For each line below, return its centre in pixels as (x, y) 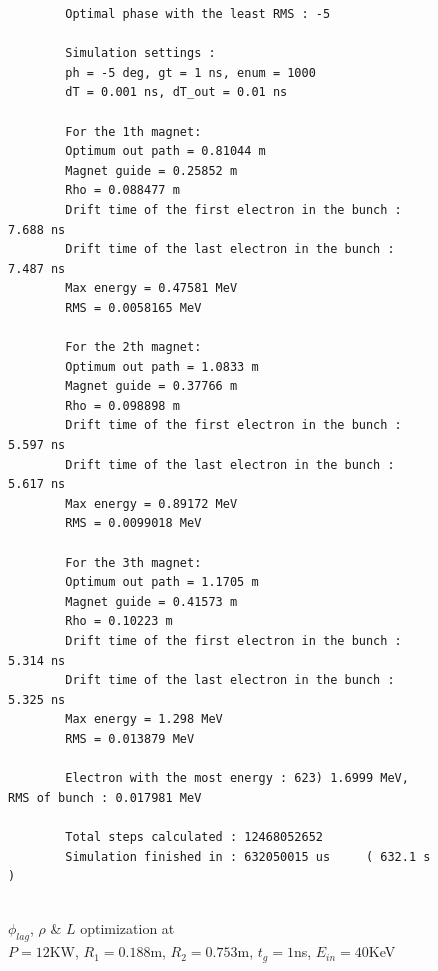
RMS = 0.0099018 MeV (133, 523)
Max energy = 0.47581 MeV (151, 288)
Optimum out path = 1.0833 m (162, 366)
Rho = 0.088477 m (122, 190)
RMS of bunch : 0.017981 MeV (105, 797)
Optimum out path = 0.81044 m (165, 151)
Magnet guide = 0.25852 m (151, 170)
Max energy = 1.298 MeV (144, 719)
